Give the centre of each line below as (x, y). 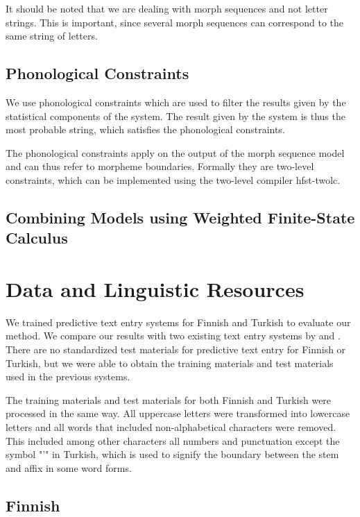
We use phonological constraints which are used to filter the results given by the (176, 102)
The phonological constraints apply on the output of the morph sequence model (175, 152)
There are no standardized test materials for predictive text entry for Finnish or (176, 349)
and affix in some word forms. (69, 467)
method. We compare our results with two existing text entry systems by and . (173, 336)
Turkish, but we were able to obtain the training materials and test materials (170, 363)
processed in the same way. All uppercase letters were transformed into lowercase (178, 413)
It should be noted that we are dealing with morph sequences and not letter (167, 8)
